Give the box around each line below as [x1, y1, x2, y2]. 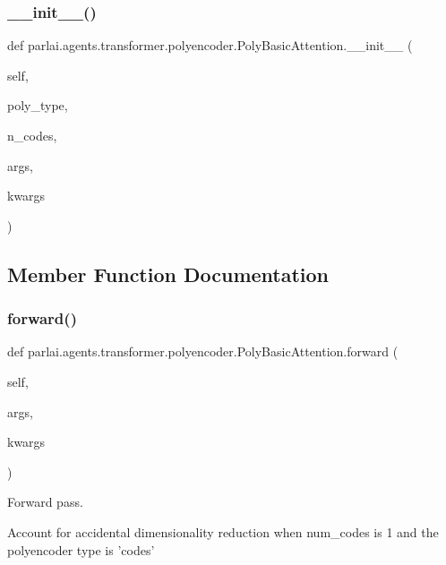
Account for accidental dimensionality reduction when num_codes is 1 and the [7, 522, 439, 541]
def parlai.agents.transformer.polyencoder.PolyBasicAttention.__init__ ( [7, 36, 413, 55]
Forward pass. [7, 492, 83, 511]
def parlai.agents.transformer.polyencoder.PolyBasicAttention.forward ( [7, 342, 399, 361]
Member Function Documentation [7, 260, 330, 287]
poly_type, [7, 96, 68, 115]
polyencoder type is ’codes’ [7, 540, 155, 559]
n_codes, [7, 126, 57, 144]
